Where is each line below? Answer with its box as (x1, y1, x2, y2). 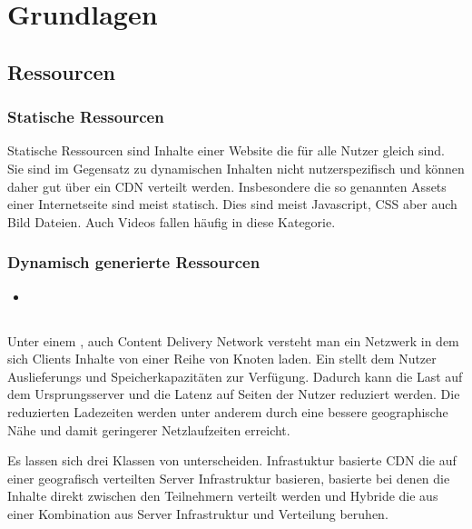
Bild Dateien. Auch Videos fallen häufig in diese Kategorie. (7, 212, 336, 231)
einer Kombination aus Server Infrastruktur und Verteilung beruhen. (7, 504, 388, 523)
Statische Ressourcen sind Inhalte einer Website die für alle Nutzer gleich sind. (7, 141, 445, 160)
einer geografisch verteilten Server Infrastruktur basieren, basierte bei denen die (7, 468, 450, 487)
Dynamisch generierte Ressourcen (7, 251, 261, 274)
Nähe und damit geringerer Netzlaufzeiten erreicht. (7, 420, 290, 439)
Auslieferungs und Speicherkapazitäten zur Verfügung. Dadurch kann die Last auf (7, 366, 463, 385)
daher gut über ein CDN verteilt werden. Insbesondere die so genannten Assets (7, 176, 447, 195)
